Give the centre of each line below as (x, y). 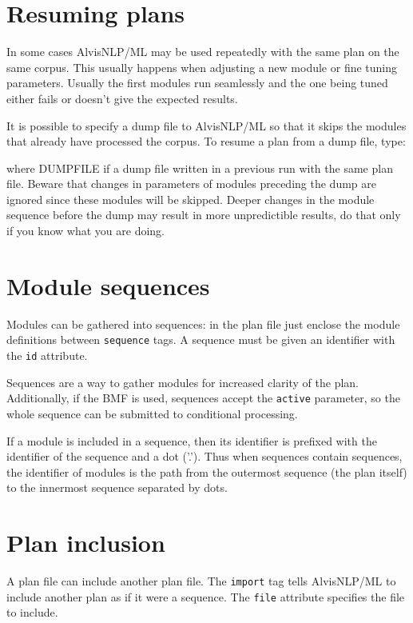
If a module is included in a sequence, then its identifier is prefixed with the (192, 440)
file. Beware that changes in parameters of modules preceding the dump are (191, 184)
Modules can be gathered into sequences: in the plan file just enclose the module (203, 323)
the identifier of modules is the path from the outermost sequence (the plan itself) (207, 471)
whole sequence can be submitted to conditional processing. (152, 413)
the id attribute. (47, 355)
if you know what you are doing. (86, 231)
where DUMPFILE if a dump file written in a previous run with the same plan (200, 168)
